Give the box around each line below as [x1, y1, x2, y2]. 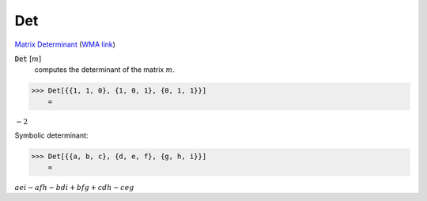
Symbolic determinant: [14, 131, 89, 140]
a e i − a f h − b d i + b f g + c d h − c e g [14, 183, 134, 192]
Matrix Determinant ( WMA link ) [14, 40, 116, 49]
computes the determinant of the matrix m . [34, 65, 176, 74]
